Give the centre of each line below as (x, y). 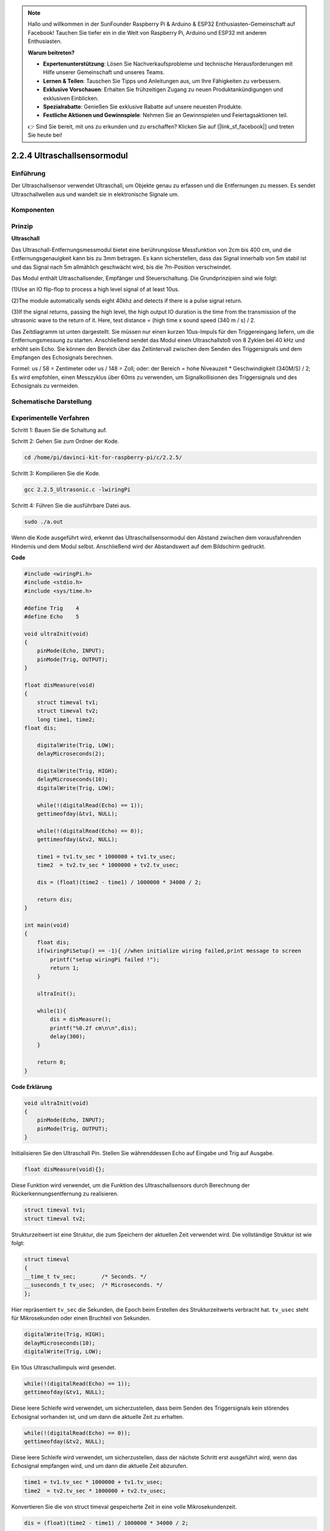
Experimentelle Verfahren (50, 418)
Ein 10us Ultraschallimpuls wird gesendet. (64, 1367)
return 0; (52, 1062)
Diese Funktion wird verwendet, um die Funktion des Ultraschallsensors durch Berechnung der (130, 1186)
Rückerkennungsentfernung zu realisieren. (65, 1194)
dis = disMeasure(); (81, 1019)
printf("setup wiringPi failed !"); (105, 959)
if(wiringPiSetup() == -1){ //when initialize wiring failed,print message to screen (169, 951)
